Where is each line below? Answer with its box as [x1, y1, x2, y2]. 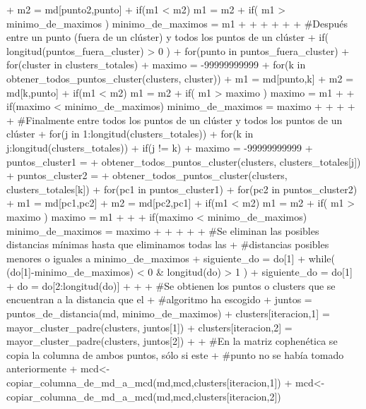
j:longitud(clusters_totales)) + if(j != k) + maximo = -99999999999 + [6, 140, 313, 154]
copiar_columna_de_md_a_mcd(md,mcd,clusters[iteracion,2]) [6, 389, 281, 403]
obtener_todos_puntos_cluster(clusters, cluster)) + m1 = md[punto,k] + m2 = [6, 71, 354, 85]
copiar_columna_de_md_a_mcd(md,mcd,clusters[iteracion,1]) [6, 375, 281, 390]
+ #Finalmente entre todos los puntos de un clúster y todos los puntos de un [6, 112, 343, 127]
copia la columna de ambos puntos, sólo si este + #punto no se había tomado [6, 347, 344, 362]
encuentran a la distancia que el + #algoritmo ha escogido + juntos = [6, 292, 312, 307]
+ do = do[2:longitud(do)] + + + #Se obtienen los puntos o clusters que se [6, 278, 336, 293]
